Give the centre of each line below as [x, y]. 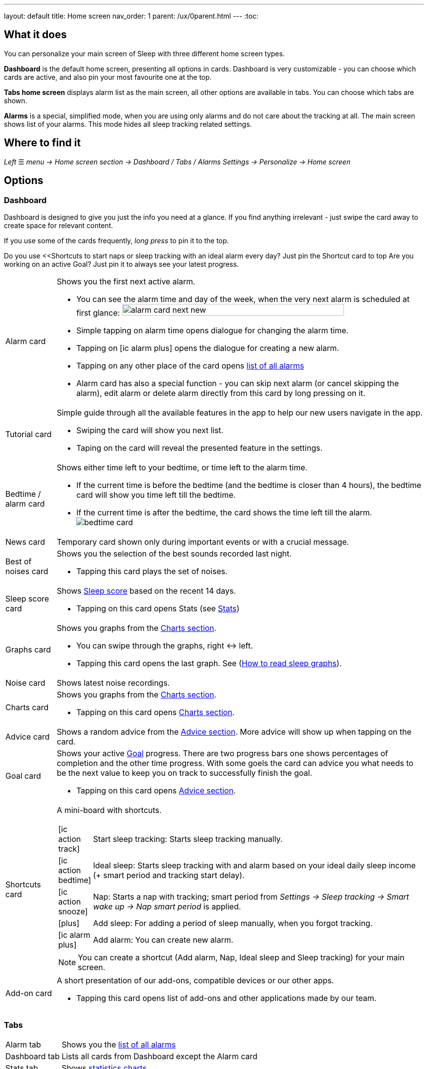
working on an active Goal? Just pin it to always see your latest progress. [121, 264]
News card [25, 542]
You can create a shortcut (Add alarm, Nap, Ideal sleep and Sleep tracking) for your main [241, 957]
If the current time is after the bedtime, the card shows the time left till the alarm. [224, 512]
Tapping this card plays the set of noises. [152, 571]
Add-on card [29, 993]
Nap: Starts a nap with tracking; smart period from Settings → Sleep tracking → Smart [251, 896]
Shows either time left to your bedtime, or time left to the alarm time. [182, 467]
